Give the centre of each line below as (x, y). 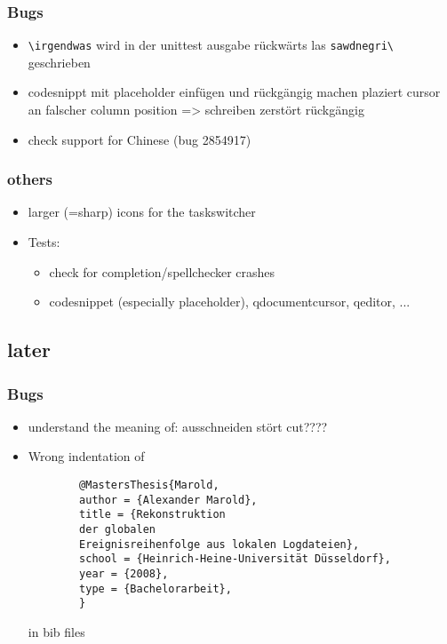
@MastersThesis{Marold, (149, 485)
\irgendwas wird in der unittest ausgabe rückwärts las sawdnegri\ (211, 45)
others (30, 179)
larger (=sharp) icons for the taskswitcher (142, 212)
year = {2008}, (124, 573)
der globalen (117, 529)
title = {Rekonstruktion (152, 515)
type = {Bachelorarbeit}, (156, 588)
